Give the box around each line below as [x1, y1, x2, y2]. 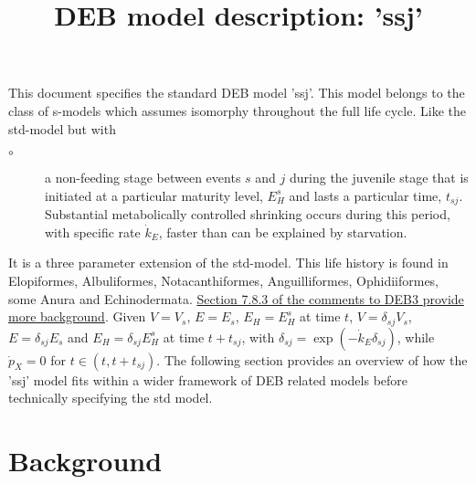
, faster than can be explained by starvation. [158, 222, 407, 241]
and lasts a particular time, [289, 185, 442, 205]
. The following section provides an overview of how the [156, 350, 468, 369]
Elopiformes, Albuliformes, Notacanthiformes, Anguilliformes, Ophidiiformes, [8, 270, 439, 289]
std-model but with [8, 119, 116, 138]
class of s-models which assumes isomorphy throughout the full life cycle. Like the [8, 100, 466, 120]
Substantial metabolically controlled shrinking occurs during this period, [45, 205, 450, 224]
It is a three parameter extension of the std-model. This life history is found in [8, 253, 449, 272]
